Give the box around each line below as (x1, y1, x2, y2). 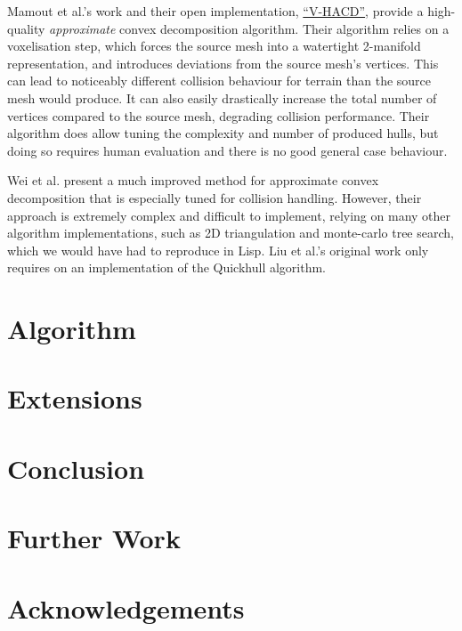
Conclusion (7, 449, 145, 486)
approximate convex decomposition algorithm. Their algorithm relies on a (49, 19, 450, 37)
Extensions (7, 380, 142, 417)
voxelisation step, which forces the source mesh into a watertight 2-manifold (7, 36, 421, 55)
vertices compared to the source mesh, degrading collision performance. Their (7, 106, 430, 125)
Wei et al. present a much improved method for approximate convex (7, 171, 379, 190)
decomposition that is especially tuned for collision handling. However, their (7, 188, 422, 206)
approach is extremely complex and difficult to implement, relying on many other (7, 206, 451, 224)
